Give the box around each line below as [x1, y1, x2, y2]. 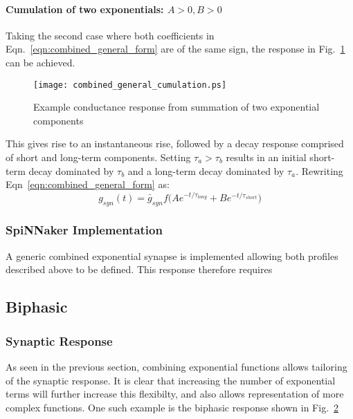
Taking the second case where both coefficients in [6, 28, 215, 42]
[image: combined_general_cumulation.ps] [33, 80, 227, 90]
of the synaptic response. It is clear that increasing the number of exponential [6, 373, 336, 387]
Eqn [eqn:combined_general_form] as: [6, 177, 170, 192]
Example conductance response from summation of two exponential [33, 100, 320, 114]
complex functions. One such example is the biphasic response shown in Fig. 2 [6, 400, 339, 414]
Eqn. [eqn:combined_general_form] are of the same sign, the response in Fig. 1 [6, 41, 345, 56]
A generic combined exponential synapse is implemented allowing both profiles [6, 248, 338, 263]
